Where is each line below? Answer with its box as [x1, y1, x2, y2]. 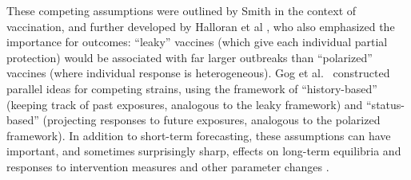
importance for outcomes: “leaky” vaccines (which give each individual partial [6, 33, 388, 50]
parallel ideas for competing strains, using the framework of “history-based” [6, 80, 377, 96]
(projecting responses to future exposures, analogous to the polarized [42, 112, 381, 128]
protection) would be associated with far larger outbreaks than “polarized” [6, 49, 373, 65]
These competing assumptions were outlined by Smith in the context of [6, 2, 357, 18]
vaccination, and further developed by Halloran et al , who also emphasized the [6, 18, 395, 34]
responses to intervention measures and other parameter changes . [6, 158, 329, 174]
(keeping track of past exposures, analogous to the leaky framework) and [6, 96, 363, 112]
